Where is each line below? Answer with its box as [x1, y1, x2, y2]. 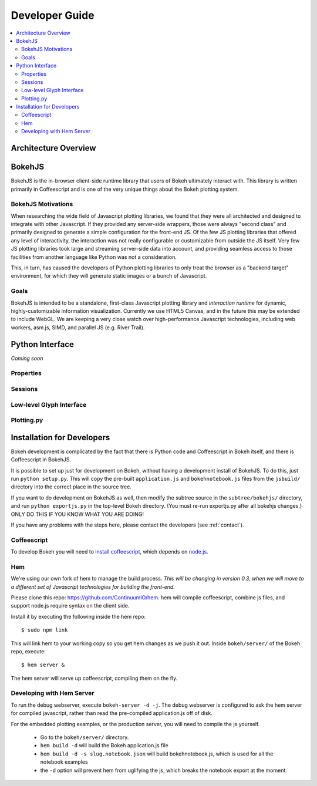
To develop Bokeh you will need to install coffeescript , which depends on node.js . [11, 548, 208, 555]
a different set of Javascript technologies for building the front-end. [11, 583, 176, 590]
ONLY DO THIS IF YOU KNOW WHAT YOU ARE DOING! [11, 511, 144, 518]
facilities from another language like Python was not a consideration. [11, 253, 177, 261]
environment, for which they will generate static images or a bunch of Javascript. [11, 272, 207, 279]
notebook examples [40, 758, 88, 765]
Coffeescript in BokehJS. [11, 456, 72, 463]
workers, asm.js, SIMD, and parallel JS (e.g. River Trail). [11, 323, 145, 331]
